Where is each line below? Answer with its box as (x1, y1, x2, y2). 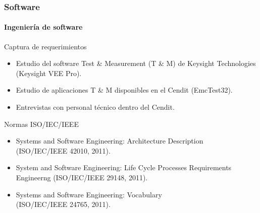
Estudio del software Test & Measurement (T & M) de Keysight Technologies (16, 58, 256, 68)
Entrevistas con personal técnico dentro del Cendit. (16, 102, 175, 112)
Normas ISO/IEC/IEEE (4, 118, 79, 129)
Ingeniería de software (4, 22, 83, 32)
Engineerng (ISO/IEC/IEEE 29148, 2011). (16, 172, 148, 182)
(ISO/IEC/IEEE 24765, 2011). (16, 199, 111, 209)
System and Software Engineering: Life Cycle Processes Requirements (16, 162, 232, 173)
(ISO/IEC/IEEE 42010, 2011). (16, 145, 111, 156)
